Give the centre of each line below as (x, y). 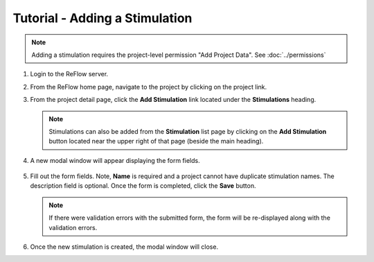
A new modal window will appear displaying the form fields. (115, 160)
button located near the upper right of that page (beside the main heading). (156, 141)
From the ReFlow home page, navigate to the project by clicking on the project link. (149, 87)
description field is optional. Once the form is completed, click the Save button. (143, 186)
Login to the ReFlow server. (69, 74)
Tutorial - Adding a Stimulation (103, 18)
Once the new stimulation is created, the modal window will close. (124, 247)
